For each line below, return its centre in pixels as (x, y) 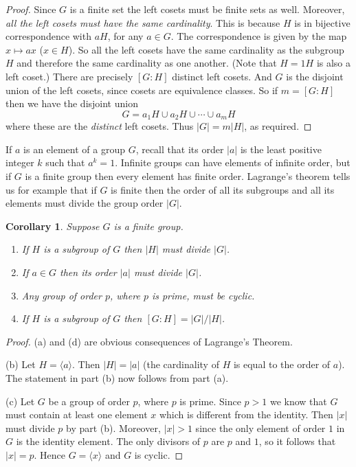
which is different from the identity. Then (246, 414)
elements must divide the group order (85, 203)
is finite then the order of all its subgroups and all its (223, 189)
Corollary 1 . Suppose (53, 226)
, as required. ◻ (278, 126)
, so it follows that (297, 441)
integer (20, 162)
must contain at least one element (77, 414)
